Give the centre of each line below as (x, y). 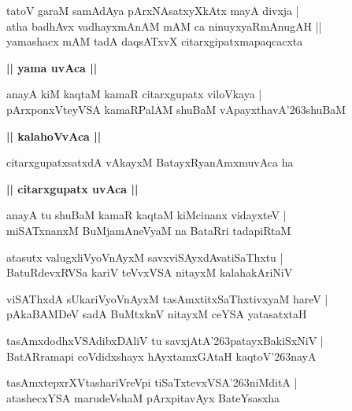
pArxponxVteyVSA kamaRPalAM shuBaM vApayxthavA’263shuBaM (176, 109)
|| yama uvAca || (52, 67)
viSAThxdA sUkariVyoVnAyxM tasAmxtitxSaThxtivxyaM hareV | (167, 298)
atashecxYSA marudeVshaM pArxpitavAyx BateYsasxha (143, 397)
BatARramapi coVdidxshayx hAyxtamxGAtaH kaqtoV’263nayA (161, 356)
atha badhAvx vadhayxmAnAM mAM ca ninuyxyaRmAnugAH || (164, 26)
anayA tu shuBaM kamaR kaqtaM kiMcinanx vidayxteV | (146, 215)
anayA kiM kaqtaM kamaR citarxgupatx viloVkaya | (134, 94)
